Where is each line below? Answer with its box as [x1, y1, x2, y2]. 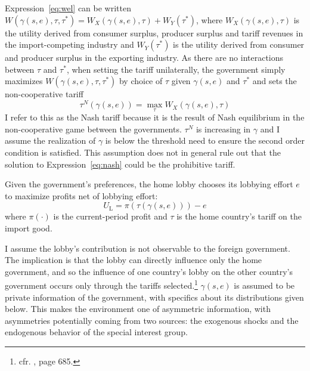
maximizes [5, 75, 43, 87]
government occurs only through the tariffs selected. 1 [5, 277, 198, 292]
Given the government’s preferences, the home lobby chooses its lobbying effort [5, 178, 293, 190]
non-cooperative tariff [5, 88, 83, 100]
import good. [5, 222, 52, 234]
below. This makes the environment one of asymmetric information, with [5, 302, 271, 315]
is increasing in [196, 122, 251, 135]
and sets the [252, 75, 297, 87]
